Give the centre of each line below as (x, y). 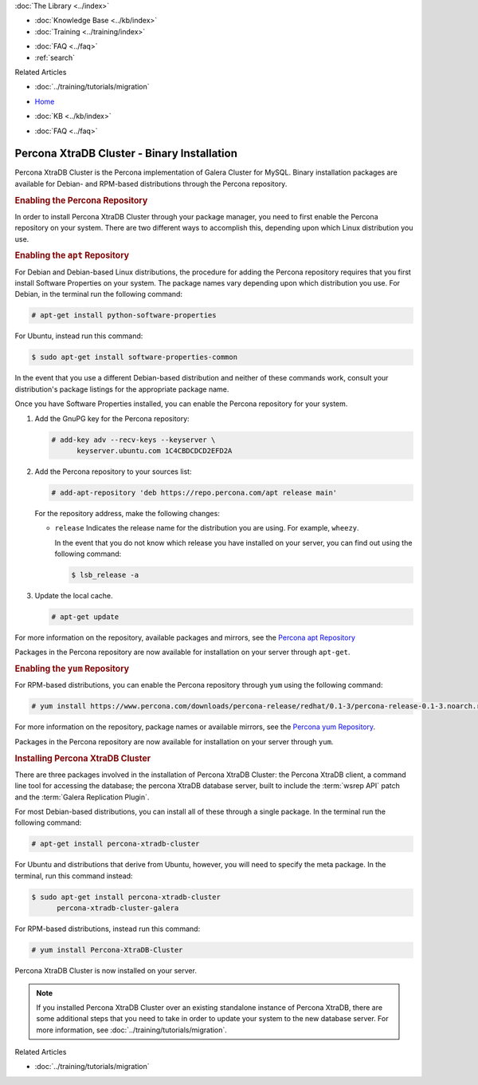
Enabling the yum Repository (72, 669)
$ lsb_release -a (105, 575)
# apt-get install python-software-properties (124, 316)
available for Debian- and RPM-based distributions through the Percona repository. (151, 183)
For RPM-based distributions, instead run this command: (108, 929)
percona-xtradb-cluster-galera (118, 908)
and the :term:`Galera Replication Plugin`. (82, 797)
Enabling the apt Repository (72, 255)
